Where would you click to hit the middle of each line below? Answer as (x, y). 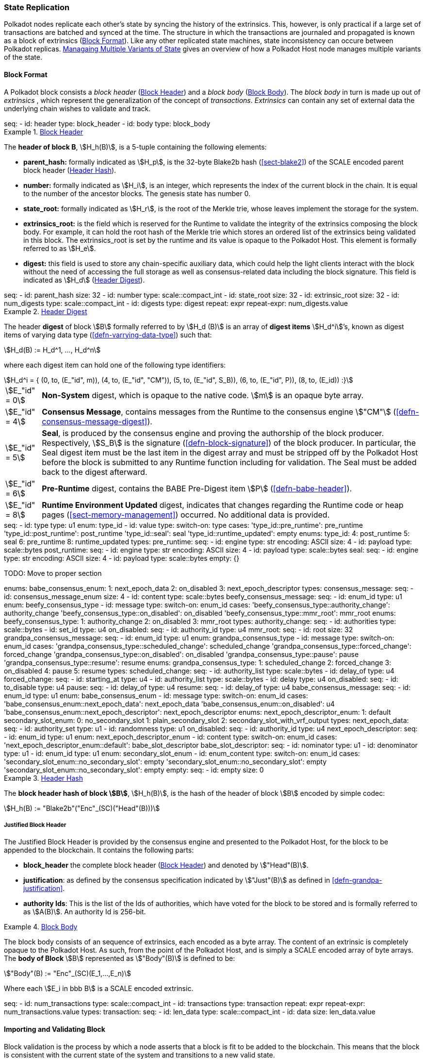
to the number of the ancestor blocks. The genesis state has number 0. (137, 193)
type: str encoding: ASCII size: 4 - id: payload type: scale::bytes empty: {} (122, 558)
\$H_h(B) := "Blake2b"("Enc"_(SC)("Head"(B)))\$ (82, 808)
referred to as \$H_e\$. (60, 248)
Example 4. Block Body (41, 927)
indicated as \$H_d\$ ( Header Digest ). (84, 280)
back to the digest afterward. (95, 472)
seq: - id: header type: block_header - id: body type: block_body (107, 123)
